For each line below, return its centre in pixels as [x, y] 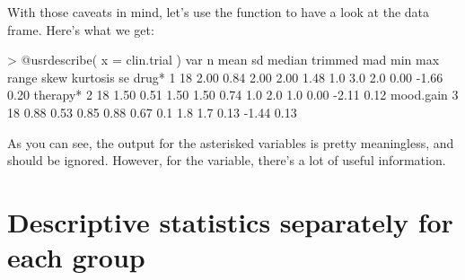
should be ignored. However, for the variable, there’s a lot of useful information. [227, 160]
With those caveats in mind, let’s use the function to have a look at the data [219, 12]
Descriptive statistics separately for [230, 221]
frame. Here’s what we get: [81, 29]
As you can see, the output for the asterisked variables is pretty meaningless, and [231, 142]
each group [76, 257]
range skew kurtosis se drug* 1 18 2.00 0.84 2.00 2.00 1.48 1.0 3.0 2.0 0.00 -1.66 [225, 77]
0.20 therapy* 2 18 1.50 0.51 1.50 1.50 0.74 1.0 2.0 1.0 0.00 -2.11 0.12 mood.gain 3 [233, 95]
